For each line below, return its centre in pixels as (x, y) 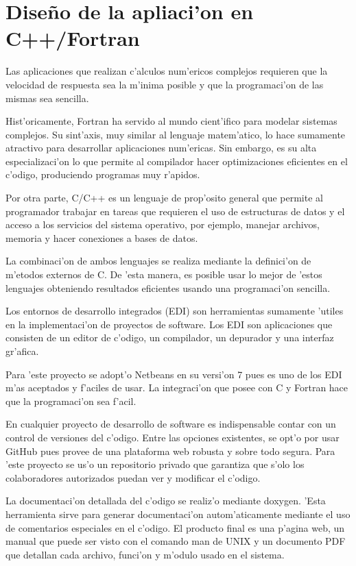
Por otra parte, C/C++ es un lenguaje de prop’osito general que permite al (164, 198)
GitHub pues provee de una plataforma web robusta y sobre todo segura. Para (170, 451)
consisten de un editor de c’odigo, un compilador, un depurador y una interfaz (170, 337)
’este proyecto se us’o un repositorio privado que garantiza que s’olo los (155, 464)
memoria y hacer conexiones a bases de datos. (102, 237)
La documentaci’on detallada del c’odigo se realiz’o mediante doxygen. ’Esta (166, 501)
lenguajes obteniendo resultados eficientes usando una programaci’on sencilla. (168, 287)
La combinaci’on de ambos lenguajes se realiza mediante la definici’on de (158, 261)
